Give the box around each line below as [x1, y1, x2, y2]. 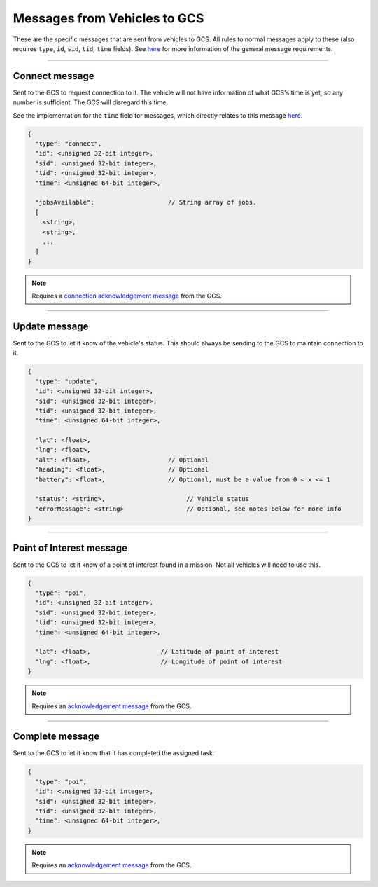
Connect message [13, 70, 94, 82]
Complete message [13, 731, 100, 743]
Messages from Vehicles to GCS [13, 11, 204, 26]
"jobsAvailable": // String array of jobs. [35, 198, 257, 207]
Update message [13, 320, 89, 332]
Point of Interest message [13, 542, 128, 553]
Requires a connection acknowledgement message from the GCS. [31, 291, 222, 301]
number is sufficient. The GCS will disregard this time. [13, 98, 168, 106]
